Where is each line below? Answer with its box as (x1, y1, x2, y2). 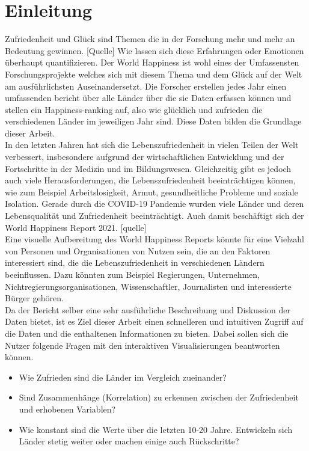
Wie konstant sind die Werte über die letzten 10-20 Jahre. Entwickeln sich (19, 423, 293, 435)
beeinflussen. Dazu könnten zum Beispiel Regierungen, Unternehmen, (5, 268, 260, 280)
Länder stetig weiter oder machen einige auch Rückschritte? (19, 435, 239, 447)
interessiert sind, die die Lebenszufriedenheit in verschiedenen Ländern (5, 256, 265, 269)
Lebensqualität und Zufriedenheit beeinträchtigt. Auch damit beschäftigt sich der (5, 209, 304, 222)
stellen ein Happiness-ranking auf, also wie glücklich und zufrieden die (5, 103, 263, 115)
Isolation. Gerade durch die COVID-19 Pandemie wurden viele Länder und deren (5, 197, 304, 210)
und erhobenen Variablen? (19, 402, 116, 415)
